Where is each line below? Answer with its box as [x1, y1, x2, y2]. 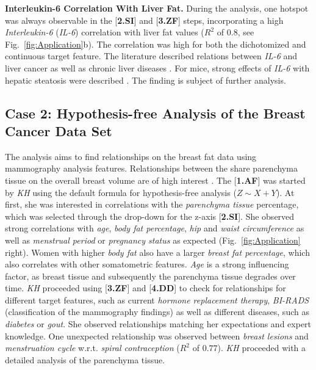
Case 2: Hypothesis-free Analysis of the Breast [5, 103, 306, 122]
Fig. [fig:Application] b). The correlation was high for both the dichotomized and [5, 37, 306, 50]
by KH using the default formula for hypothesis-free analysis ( [5, 186, 237, 198]
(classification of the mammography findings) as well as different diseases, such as [5, 305, 309, 318]
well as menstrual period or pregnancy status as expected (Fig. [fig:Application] [5, 233, 301, 246]
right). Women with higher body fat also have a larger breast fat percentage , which [5, 245, 310, 258]
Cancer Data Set [5, 121, 112, 140]
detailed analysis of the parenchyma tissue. [5, 353, 165, 366]
